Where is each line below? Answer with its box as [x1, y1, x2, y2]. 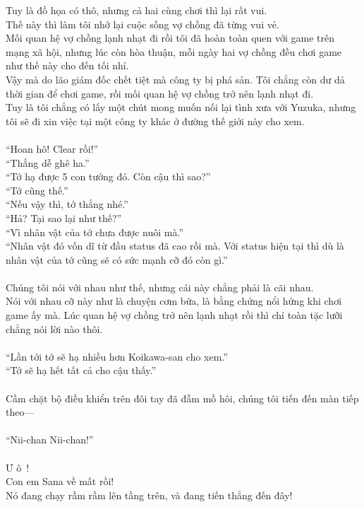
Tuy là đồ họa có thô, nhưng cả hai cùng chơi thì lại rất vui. [6, 3, 267, 17]
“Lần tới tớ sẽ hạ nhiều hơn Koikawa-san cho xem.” [6, 349, 228, 363]
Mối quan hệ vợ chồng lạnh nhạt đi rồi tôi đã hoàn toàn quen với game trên [6, 30, 335, 45]
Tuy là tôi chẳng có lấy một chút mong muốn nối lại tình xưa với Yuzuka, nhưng [6, 100, 356, 115]
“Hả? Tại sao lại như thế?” [6, 210, 122, 225]
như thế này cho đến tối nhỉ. [6, 58, 129, 73]
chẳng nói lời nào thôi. [6, 321, 103, 336]
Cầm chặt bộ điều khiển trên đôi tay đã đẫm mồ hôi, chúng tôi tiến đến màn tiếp [6, 390, 359, 405]
